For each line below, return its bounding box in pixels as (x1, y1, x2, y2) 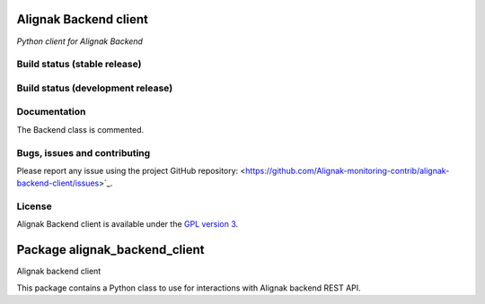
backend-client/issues (16, 178, 100, 188)
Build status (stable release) (16, 58, 142, 71)
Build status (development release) (16, 82, 173, 94)
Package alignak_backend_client (16, 242, 205, 257)
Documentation (16, 106, 86, 118)
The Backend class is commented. (16, 124, 144, 135)
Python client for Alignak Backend (16, 36, 144, 47)
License (16, 200, 53, 213)
